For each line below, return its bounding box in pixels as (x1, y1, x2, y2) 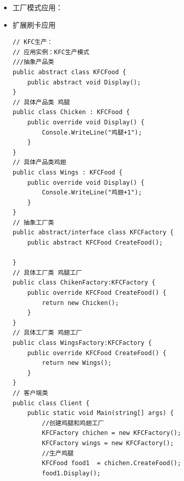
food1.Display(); (42, 469, 101, 477)
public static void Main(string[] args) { (27, 409, 174, 417)
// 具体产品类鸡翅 (12, 159, 66, 166)
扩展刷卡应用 (12, 19, 56, 30)
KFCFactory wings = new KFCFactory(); (42, 439, 174, 447)
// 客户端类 (12, 389, 48, 397)
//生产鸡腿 (42, 449, 74, 457)
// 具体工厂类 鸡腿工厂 (12, 269, 82, 276)
